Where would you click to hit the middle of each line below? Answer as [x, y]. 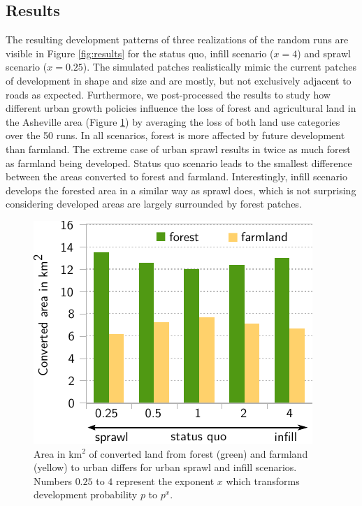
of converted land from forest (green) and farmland [198, 453]
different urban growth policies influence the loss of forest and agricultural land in [181, 108]
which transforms [263, 480]
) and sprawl [324, 53]
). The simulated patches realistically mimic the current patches [220, 67]
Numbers [53, 480]
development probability [86, 494]
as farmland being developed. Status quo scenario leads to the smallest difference [179, 162]
